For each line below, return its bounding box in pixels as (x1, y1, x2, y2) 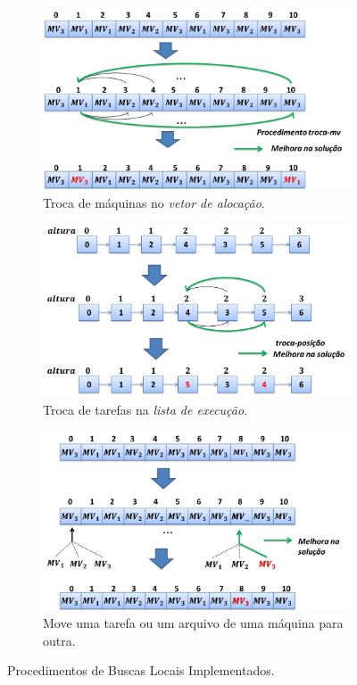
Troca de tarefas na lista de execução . (43, 400, 248, 418)
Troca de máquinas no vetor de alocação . (43, 193, 265, 211)
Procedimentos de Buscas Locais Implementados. (7, 661, 275, 680)
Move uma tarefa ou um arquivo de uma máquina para (43, 614, 344, 632)
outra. (43, 631, 76, 649)
